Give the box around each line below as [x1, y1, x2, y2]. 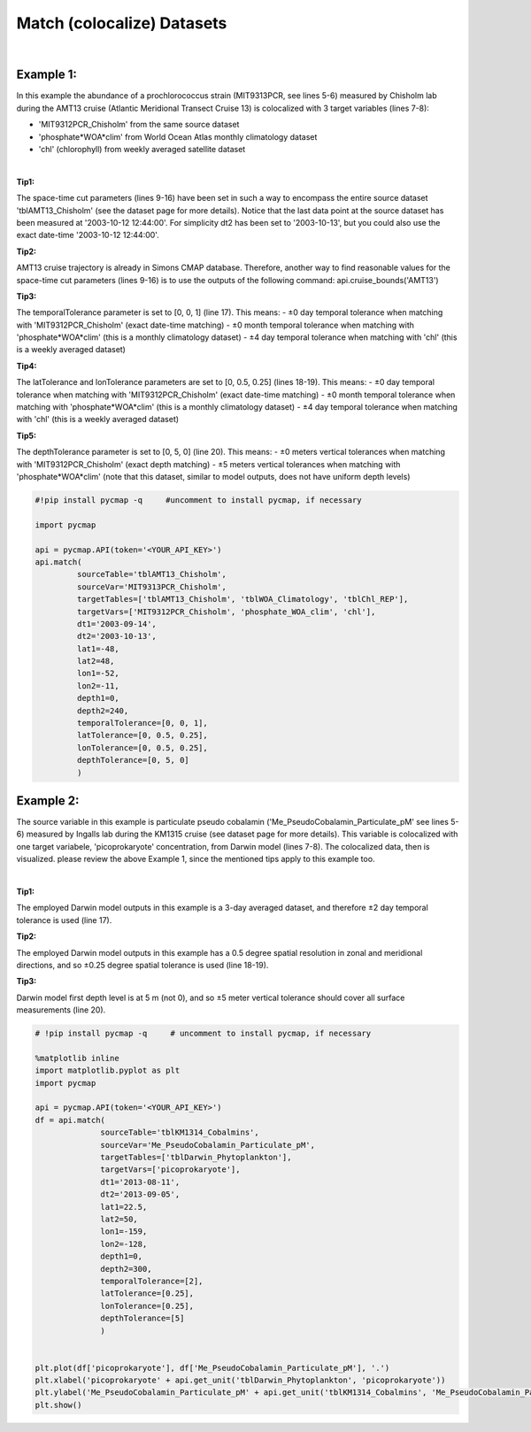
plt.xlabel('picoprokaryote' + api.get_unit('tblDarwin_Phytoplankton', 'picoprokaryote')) [35, 1375, 446, 1385]
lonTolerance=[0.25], [100, 1301, 195, 1311]
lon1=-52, [76, 668, 119, 679]
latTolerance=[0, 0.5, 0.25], [76, 730, 208, 741]
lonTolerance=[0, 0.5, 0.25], [76, 743, 208, 752]
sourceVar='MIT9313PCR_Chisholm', [76, 581, 227, 592]
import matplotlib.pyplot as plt [35, 1066, 181, 1075]
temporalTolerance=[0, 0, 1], [76, 718, 208, 728]
